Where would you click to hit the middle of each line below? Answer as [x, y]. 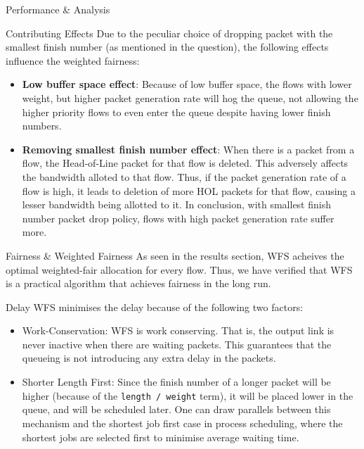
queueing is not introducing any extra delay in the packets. [149, 358]
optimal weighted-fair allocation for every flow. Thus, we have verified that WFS [179, 269]
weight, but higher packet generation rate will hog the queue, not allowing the [190, 97]
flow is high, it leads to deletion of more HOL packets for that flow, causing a [189, 190]
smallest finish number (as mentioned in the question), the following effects [167, 47]
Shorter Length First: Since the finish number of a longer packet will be [176, 382]
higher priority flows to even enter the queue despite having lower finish [176, 112]
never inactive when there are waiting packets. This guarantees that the [177, 344]
